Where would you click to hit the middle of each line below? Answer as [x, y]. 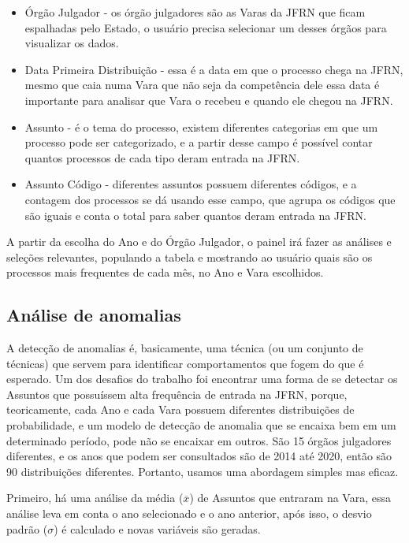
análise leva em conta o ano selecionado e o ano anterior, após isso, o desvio [189, 513]
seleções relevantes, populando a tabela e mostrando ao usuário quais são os [190, 257]
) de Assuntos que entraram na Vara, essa [290, 498]
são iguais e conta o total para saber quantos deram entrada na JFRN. [195, 215]
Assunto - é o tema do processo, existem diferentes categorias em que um [201, 126]
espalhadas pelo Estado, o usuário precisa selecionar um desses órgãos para [206, 27]
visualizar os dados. [72, 43]
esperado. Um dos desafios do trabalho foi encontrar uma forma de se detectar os [202, 379]
